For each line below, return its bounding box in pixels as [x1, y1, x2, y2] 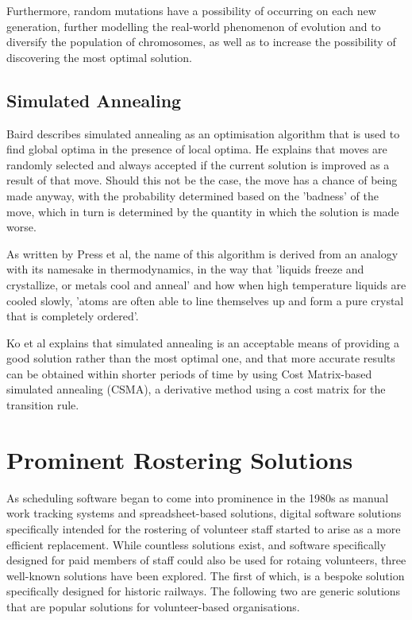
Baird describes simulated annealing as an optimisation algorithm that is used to [6, 125, 400, 141]
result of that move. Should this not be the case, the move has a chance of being [6, 172, 398, 188]
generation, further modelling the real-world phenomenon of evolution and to [6, 17, 381, 34]
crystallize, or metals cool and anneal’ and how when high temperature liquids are [6, 276, 406, 293]
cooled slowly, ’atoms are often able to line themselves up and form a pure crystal [6, 292, 404, 308]
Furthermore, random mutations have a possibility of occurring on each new [6, 2, 376, 18]
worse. [6, 219, 37, 235]
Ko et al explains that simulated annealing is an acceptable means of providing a [6, 334, 400, 351]
